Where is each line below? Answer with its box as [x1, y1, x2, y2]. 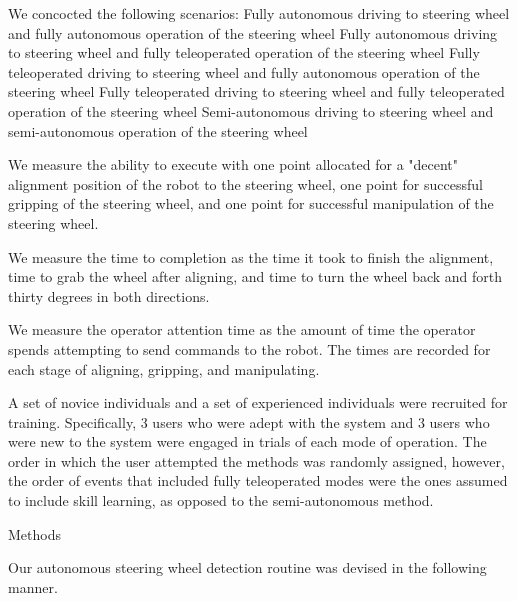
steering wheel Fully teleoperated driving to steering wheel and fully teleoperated [8, 81, 505, 102]
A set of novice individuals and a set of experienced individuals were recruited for [8, 392, 508, 413]
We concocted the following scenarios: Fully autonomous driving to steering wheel [8, 3, 510, 23]
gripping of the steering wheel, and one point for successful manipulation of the [8, 193, 494, 214]
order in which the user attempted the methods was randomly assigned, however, [8, 450, 505, 471]
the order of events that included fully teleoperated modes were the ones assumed [8, 470, 508, 491]
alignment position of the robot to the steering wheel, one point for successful [8, 173, 483, 194]
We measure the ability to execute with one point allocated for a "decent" [8, 154, 459, 175]
